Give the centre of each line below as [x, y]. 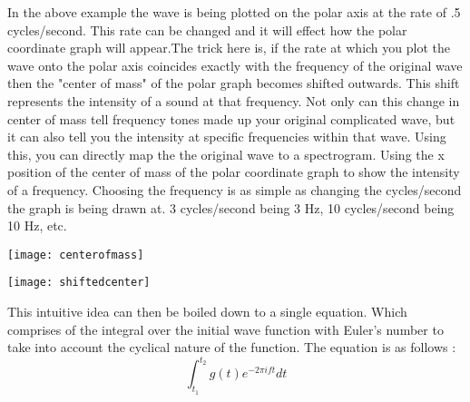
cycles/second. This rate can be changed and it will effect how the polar [207, 29]
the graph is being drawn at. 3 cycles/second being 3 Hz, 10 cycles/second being [231, 207]
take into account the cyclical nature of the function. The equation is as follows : [232, 347]
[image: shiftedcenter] [79, 283]
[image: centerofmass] [76, 255]
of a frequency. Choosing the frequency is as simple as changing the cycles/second [235, 189]
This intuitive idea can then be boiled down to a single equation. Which [207, 312]
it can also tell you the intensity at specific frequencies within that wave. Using [227, 137]
